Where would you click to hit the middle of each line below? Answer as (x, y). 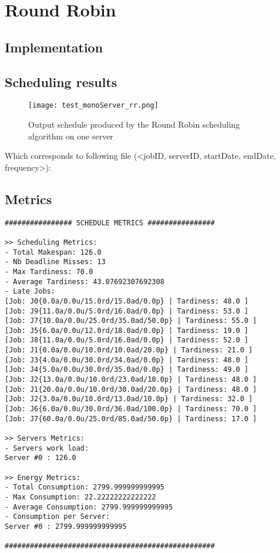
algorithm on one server (71, 136)
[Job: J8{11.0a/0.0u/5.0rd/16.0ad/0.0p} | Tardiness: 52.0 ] (127, 340)
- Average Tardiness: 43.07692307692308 (85, 282)
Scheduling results (61, 81)
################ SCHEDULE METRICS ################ (110, 223)
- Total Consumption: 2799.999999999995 (85, 487)
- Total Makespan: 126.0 (53, 252)
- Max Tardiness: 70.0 (49, 271)
